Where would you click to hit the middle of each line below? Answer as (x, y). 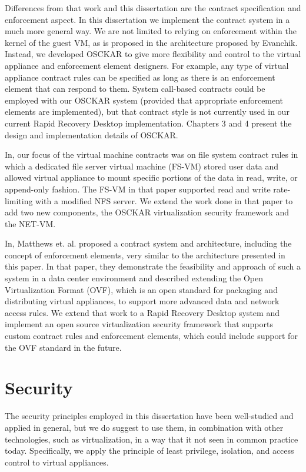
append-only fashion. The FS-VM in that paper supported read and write (138, 189)
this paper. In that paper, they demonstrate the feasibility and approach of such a (153, 266)
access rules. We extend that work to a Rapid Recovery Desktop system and (142, 312)
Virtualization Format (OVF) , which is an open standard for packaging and (141, 289)
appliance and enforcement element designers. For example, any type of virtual (147, 65)
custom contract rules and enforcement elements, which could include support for (151, 336)
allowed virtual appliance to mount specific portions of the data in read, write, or (151, 177)
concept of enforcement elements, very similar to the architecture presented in (145, 255)
